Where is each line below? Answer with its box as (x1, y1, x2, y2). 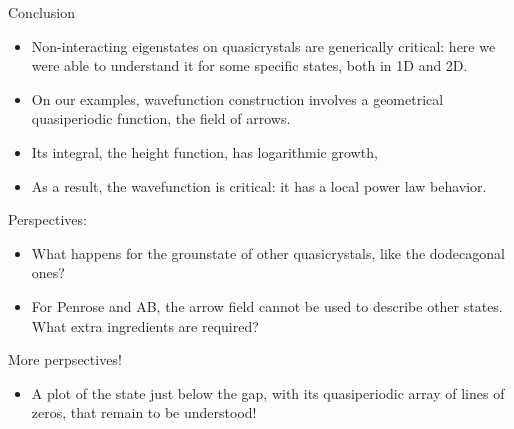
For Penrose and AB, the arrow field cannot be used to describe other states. (31, 295, 503, 316)
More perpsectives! (8, 349, 122, 370)
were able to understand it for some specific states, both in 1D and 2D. (31, 55, 468, 76)
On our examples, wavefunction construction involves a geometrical (31, 88, 444, 109)
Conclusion (8, 2, 75, 22)
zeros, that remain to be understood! (31, 402, 257, 423)
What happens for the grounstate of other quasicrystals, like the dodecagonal (31, 242, 505, 263)
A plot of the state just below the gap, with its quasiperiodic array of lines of (31, 382, 505, 403)
